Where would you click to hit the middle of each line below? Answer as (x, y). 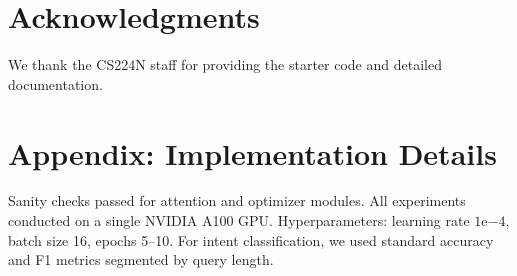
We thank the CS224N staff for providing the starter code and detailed (225, 64)
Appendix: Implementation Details (252, 152)
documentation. (55, 83)
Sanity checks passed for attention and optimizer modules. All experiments (237, 200)
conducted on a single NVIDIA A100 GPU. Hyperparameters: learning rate (239, 220)
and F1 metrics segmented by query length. (141, 259)
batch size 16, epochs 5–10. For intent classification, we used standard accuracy (251, 239)
